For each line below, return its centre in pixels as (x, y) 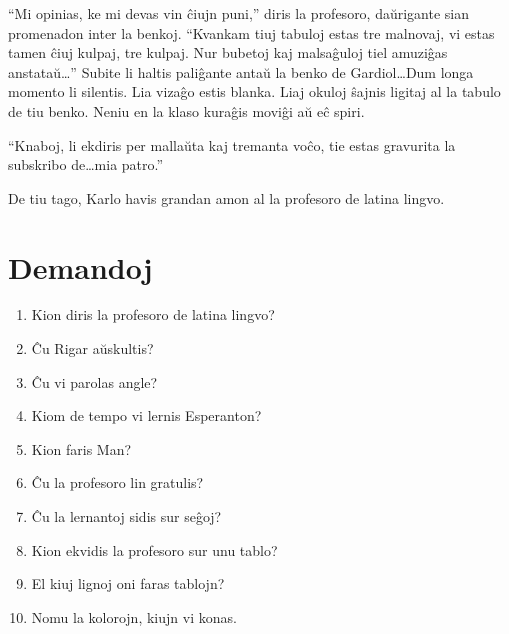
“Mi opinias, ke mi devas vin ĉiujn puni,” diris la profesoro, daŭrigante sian (239, 13)
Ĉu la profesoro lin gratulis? (117, 482)
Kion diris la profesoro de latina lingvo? (153, 314)
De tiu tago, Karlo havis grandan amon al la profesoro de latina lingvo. (226, 197)
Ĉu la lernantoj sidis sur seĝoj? (126, 516)
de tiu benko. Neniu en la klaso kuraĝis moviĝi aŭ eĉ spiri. (186, 110)
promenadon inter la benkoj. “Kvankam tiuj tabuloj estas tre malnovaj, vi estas (251, 32)
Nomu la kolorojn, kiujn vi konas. (134, 616)
